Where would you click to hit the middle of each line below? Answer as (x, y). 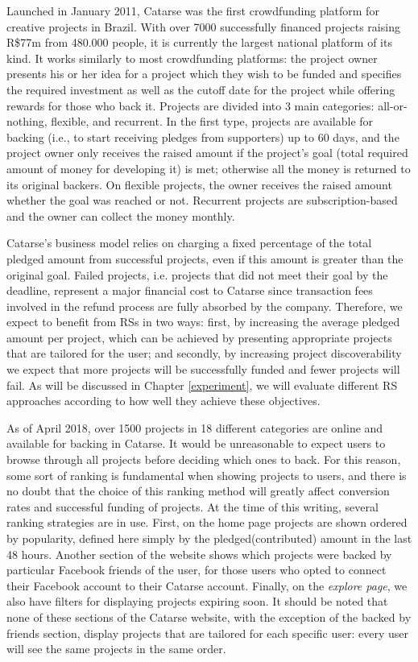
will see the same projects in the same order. (116, 649)
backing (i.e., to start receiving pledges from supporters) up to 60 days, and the (203, 137)
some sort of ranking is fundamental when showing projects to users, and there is (207, 475)
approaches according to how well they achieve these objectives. (163, 401)
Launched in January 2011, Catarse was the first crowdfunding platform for (193, 10)
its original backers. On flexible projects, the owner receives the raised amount (199, 184)
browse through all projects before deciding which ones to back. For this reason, (204, 459)
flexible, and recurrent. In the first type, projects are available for (212, 121)
